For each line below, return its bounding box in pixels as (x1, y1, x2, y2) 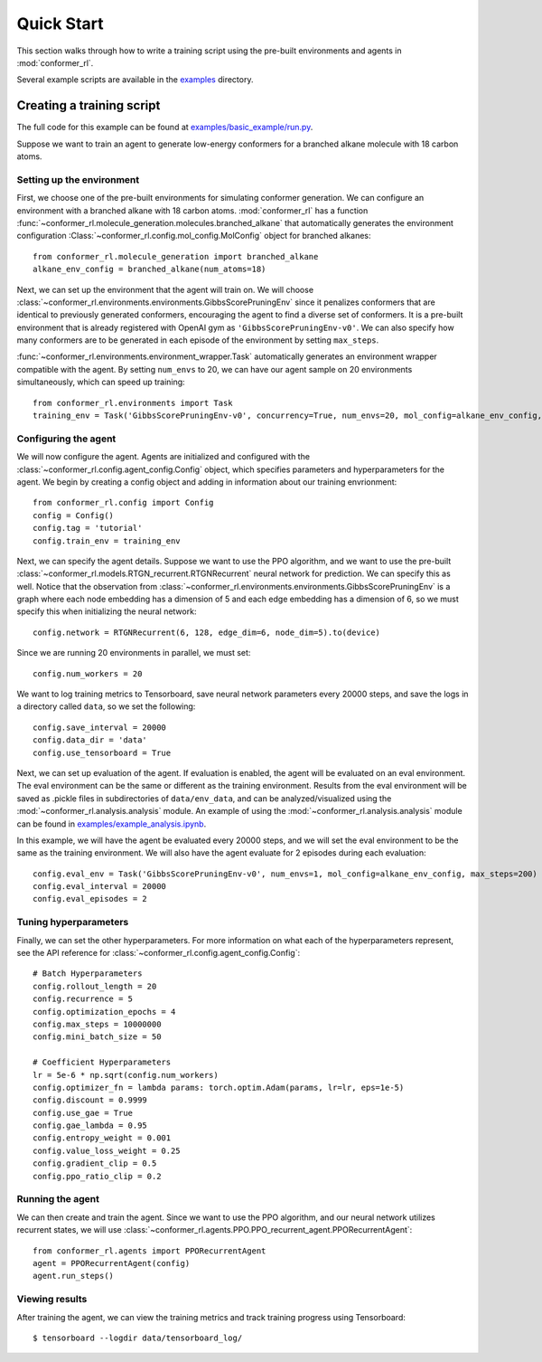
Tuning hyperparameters (16, 916, 129, 929)
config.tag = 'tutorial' (33, 523, 143, 534)
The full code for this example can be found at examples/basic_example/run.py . (16, 122, 313, 133)
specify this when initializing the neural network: (16, 606, 197, 617)
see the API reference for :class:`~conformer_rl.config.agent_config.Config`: (16, 948, 301, 959)
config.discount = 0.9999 (33, 1095, 148, 1105)
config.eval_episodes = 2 (33, 894, 148, 904)
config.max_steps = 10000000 (33, 1018, 162, 1029)
